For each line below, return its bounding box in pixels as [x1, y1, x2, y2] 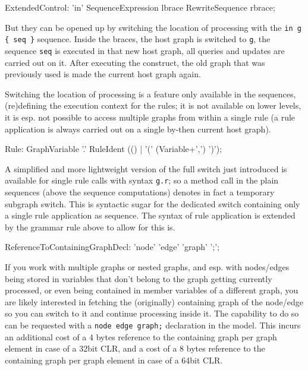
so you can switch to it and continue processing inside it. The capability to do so [5, 307, 299, 320]
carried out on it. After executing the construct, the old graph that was [5, 56, 265, 68]
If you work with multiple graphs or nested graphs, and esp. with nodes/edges [5, 260, 290, 273]
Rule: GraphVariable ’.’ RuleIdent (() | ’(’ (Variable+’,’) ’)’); [5, 143, 222, 155]
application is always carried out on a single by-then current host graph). [5, 122, 271, 135]
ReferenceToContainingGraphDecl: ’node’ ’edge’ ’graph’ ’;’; [5, 241, 220, 253]
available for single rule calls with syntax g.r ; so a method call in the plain [5, 174, 279, 186]
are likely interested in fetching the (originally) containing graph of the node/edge [5, 295, 303, 308]
